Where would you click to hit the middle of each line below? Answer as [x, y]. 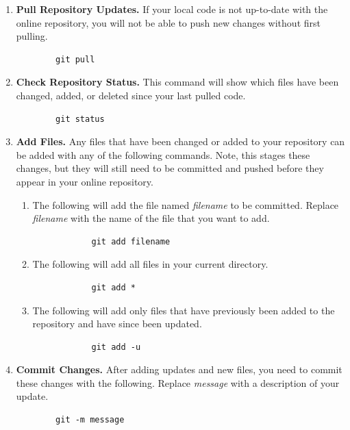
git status [80, 119]
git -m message [90, 420]
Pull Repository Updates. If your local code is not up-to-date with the [172, 9]
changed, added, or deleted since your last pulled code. [131, 95]
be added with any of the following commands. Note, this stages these [163, 154]
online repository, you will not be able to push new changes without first [168, 22]
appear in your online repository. [85, 181]
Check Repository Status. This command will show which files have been [177, 82]
